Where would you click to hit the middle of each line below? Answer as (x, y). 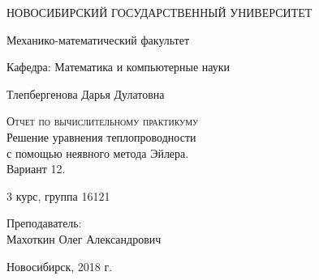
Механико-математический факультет (98, 39)
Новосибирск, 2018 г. (60, 266)
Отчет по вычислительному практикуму (103, 121)
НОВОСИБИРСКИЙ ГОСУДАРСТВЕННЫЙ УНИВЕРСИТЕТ (159, 12)
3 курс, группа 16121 (58, 195)
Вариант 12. (36, 169)
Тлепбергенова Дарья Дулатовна (86, 93)
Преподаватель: (44, 223)
